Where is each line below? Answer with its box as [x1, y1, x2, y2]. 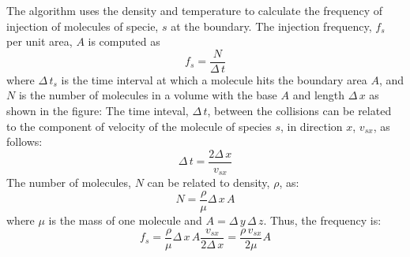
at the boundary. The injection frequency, [171, 17, 372, 34]
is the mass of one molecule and [48, 211, 202, 228]
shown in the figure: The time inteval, [6, 102, 189, 119]
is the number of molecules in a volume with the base [18, 87, 277, 103]
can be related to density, [147, 174, 270, 191]
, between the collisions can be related [207, 102, 392, 119]
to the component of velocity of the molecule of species [6, 117, 272, 134]
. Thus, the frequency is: [263, 211, 382, 228]
